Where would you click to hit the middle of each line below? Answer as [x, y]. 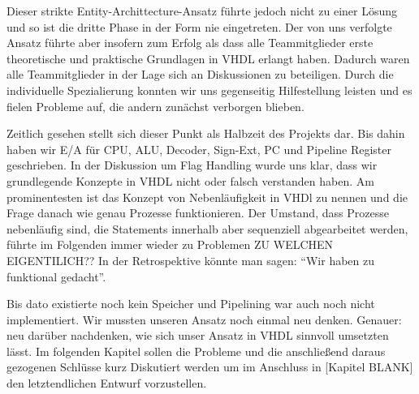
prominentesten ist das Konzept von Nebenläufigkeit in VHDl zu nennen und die [207, 197]
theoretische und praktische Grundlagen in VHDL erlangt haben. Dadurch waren [208, 58]
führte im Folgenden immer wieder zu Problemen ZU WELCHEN [170, 244]
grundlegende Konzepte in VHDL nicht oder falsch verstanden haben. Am [190, 180]
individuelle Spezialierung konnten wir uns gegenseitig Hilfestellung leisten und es [209, 90]
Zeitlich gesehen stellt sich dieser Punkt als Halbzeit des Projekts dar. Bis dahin [206, 133]
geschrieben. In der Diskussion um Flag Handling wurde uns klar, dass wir [192, 165]
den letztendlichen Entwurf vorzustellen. [107, 383]
